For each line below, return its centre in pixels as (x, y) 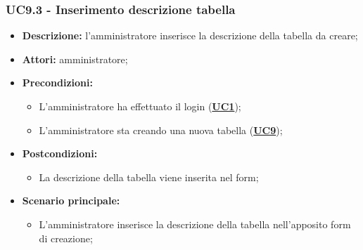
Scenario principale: (71, 200)
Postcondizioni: (60, 153)
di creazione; (66, 238)
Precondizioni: (57, 83)
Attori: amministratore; (75, 59)
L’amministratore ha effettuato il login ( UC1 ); (140, 106)
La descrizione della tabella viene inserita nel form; (149, 177)
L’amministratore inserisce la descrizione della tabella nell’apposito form (195, 224)
